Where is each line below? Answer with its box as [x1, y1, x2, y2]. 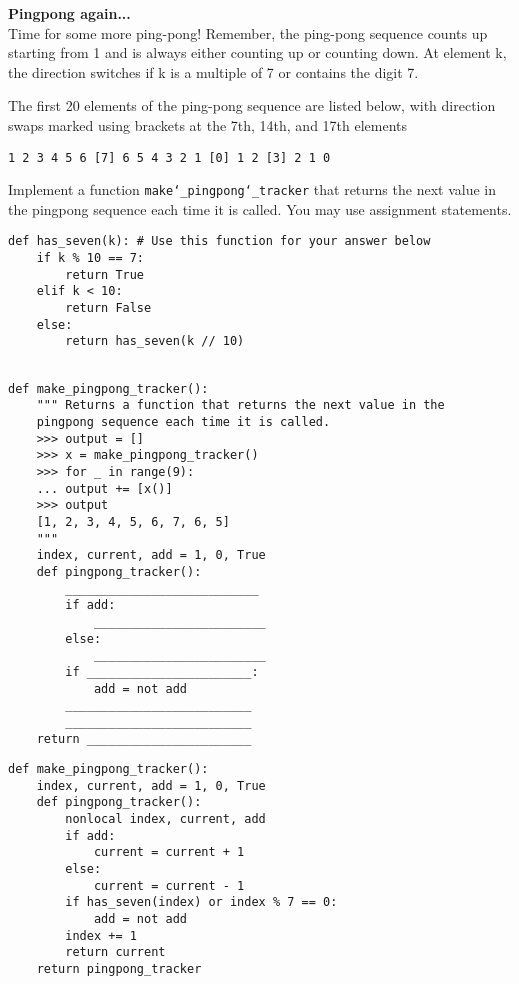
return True [65, 267, 145, 282]
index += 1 [65, 928, 137, 943]
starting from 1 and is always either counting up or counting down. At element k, [8, 42, 507, 63]
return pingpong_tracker [36, 962, 202, 977]
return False [65, 301, 152, 316]
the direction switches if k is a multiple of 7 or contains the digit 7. [8, 61, 419, 82]
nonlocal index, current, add [65, 812, 266, 827]
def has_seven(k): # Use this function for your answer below [8, 234, 431, 249]
